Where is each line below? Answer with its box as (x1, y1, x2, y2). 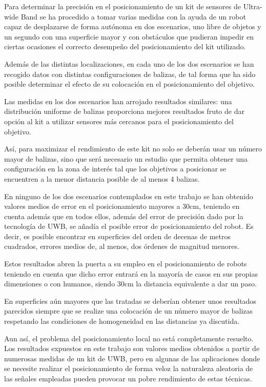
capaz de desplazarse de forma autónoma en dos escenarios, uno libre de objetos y (4, 21, 261, 32)
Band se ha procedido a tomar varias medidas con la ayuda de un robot (21, 11, 246, 22)
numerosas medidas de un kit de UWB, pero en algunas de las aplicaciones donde (4, 353, 260, 363)
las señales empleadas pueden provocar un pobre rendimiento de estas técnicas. (4, 373, 252, 383)
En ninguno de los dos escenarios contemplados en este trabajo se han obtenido (4, 190, 253, 201)
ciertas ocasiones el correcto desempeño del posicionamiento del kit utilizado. (4, 41, 246, 52)
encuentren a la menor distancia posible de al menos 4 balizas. (4, 173, 200, 184)
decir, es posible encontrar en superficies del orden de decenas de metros (4, 230, 231, 241)
